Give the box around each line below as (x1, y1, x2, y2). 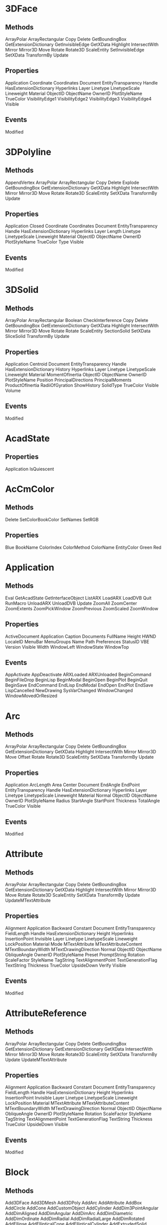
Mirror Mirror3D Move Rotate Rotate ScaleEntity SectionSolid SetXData (5, 328, 151, 334)
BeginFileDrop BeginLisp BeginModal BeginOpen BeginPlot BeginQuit (5, 677, 148, 683)
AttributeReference (5, 1008, 87, 1019)
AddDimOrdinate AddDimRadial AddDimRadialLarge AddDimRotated (5, 1216, 145, 1222)
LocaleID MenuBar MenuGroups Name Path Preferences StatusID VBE (5, 638, 150, 645)
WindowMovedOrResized (5, 693, 57, 699)
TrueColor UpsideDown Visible (5, 1122, 68, 1128)
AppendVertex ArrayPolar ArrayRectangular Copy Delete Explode (5, 179, 140, 185)
